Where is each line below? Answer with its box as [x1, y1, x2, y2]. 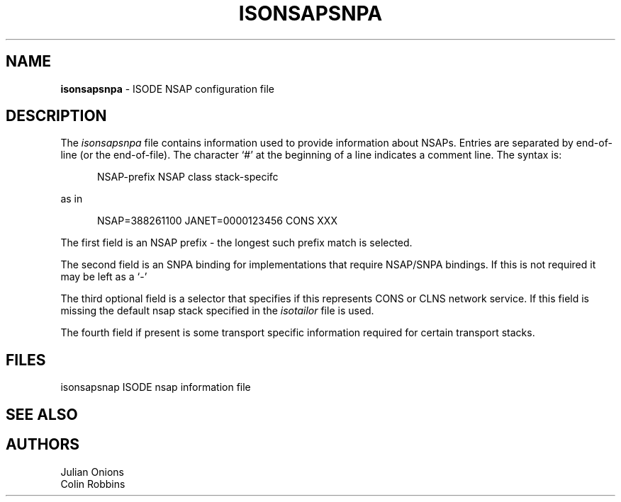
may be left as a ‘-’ [60, 270, 147, 283]
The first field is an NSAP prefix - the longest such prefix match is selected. [60, 236, 413, 249]
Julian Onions [60, 465, 124, 478]
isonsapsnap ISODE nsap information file [60, 381, 251, 394]
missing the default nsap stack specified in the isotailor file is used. [60, 304, 374, 317]
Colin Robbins [60, 477, 125, 490]
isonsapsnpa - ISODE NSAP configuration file [60, 82, 274, 95]
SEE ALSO [6, 405, 78, 423]
